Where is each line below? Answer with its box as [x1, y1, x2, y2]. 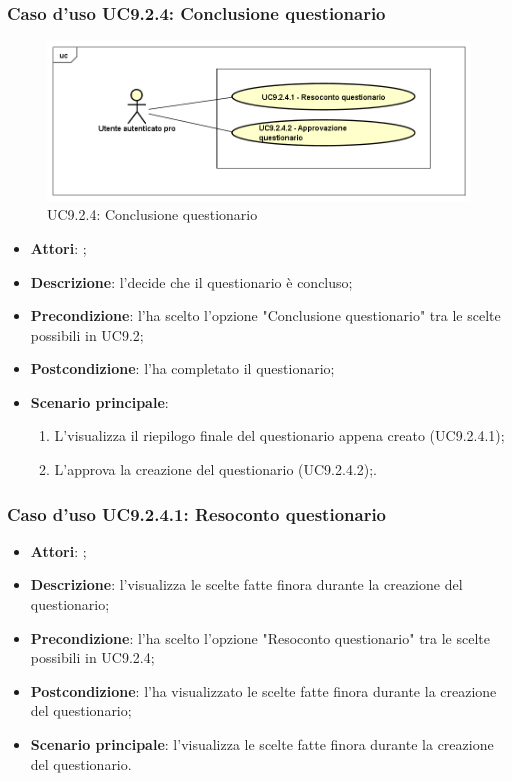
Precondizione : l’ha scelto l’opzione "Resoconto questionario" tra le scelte [30, 627, 490, 648]
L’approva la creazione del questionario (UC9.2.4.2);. [54, 459, 377, 480]
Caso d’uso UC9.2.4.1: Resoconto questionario [7, 501, 387, 526]
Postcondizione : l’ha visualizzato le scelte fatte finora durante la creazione [30, 680, 497, 701]
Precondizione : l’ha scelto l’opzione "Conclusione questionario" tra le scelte [30, 305, 501, 326]
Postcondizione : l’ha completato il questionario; [30, 358, 335, 379]
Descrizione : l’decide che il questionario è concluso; [30, 271, 353, 292]
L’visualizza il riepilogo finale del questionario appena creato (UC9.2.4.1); [54, 425, 505, 446]
